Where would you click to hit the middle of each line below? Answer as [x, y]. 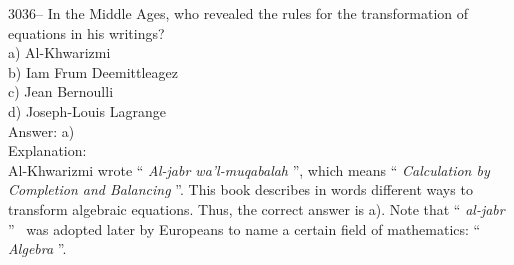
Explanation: [47, 150]
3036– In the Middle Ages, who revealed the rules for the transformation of [238, 13]
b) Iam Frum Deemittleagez [93, 71]
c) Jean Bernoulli [61, 91]
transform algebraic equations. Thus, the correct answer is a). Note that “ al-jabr [256, 208]
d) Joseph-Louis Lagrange [87, 110]
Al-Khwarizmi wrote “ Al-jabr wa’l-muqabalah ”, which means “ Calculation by [249, 169]
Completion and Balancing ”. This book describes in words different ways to [240, 189]
